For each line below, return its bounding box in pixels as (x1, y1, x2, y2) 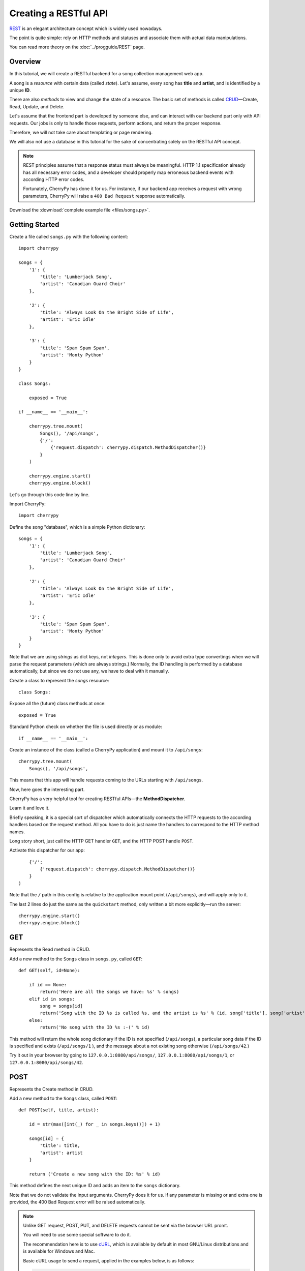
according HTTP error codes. (23, 176, 85, 183)
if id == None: (28, 982, 67, 987)
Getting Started (9, 220, 59, 229)
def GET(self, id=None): (18, 967, 80, 974)
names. (9, 829, 25, 835)
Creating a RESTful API (9, 8, 108, 19)
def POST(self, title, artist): (18, 1107, 99, 1113)
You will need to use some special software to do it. (23, 1232, 131, 1238)
